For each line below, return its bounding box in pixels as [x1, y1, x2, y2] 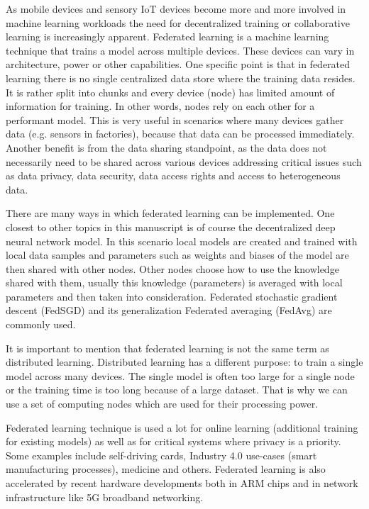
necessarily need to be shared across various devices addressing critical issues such [6, 154, 362, 169]
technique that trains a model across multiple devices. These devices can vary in [6, 43, 355, 57]
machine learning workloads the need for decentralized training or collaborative [6, 15, 350, 30]
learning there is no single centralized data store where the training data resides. [6, 70, 356, 85]
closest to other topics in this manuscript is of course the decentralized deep [6, 219, 336, 234]
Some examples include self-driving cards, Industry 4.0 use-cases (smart [6, 447, 317, 462]
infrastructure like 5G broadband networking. [6, 489, 204, 504]
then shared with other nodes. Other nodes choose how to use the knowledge [6, 261, 339, 276]
